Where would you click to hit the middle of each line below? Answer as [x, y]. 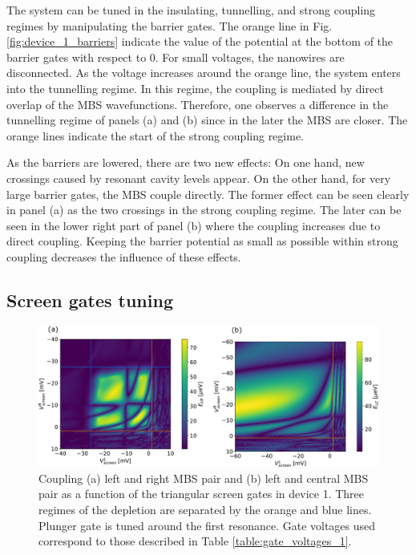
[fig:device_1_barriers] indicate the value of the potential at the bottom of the [200, 41]
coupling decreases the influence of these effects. [124, 256]
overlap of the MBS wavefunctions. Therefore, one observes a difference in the [198, 104]
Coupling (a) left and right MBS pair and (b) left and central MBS [204, 478]
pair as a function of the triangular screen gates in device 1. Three [202, 494]
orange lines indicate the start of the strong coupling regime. [155, 135]
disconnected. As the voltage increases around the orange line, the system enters [204, 73]
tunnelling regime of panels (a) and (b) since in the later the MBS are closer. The [207, 120]
